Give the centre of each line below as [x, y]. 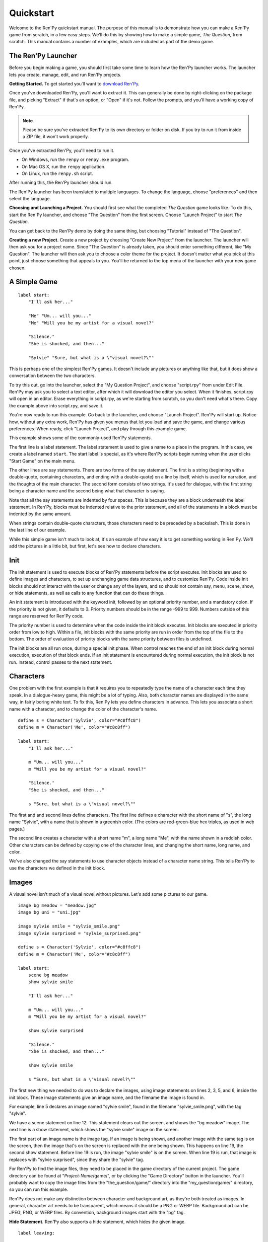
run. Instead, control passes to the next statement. [61, 662]
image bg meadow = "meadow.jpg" [57, 906]
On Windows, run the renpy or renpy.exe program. [75, 159]
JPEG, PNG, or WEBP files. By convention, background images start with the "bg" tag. [97, 1213]
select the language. [30, 199]
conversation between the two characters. [53, 376]
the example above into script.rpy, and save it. [56, 405]
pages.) [17, 829]
